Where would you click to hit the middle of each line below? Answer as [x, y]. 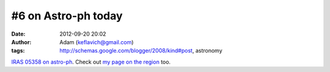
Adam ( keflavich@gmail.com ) [97, 42]
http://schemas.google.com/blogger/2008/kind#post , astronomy [141, 51]
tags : [18, 51]
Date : [18, 34]
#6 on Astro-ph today [67, 16]
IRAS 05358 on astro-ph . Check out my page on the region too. [91, 62]
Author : [21, 42]
